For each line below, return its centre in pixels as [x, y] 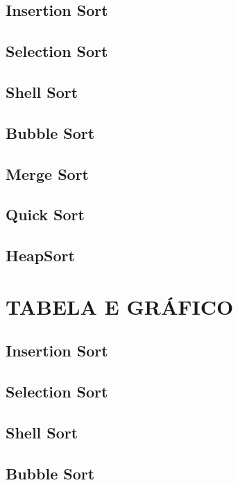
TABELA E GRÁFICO [120, 306]
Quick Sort [45, 214]
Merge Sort [47, 173]
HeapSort [40, 255]
